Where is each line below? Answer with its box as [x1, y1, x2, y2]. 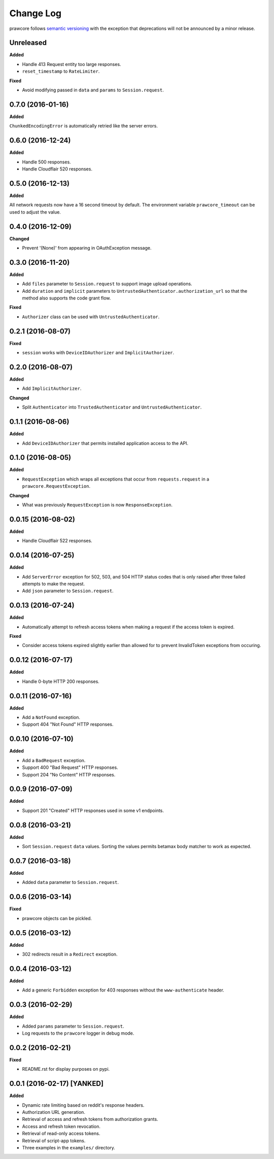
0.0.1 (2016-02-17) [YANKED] [9, 1079, 104, 1088]
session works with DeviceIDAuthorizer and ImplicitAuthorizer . [22, 350, 175, 356]
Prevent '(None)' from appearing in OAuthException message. [22, 245, 152, 251]
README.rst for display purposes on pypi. [22, 1066, 110, 1072]
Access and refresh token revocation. [22, 1123, 101, 1129]
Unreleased [9, 39, 47, 47]
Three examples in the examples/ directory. [22, 1144, 115, 1150]
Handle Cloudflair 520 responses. [22, 166, 92, 172]
